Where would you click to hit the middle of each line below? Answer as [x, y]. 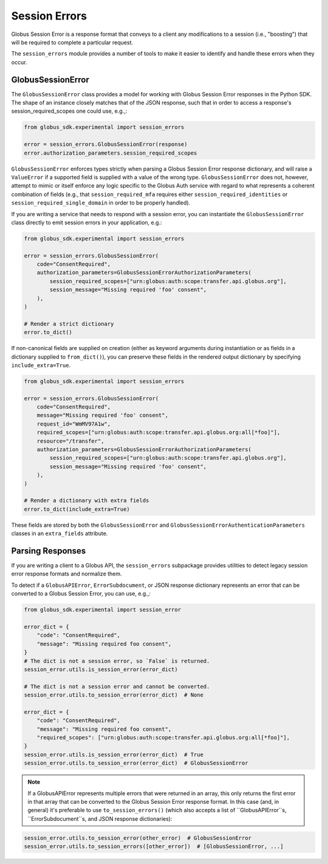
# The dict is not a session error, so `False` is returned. [117, 661]
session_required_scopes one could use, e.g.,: [69, 111]
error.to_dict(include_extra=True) [77, 509]
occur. [19, 62]
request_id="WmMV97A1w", [74, 424]
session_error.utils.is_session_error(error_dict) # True [114, 754]
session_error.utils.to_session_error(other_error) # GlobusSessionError [138, 838]
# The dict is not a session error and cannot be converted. [117, 686]
